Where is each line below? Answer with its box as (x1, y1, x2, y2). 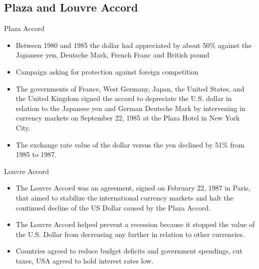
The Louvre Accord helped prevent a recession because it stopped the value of (15, 219, 255, 229)
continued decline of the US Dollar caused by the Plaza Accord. (15, 202, 211, 212)
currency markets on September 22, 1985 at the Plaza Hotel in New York (15, 112, 240, 123)
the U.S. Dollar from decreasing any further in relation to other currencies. (15, 228, 245, 239)
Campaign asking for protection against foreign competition (15, 66, 199, 76)
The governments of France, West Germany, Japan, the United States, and (15, 83, 245, 93)
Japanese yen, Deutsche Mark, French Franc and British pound (15, 49, 210, 60)
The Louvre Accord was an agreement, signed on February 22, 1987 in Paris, (15, 182, 251, 193)
